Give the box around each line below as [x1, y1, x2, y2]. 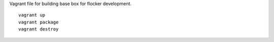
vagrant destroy [18, 26, 59, 32]
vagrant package [18, 19, 59, 25]
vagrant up [18, 12, 46, 18]
